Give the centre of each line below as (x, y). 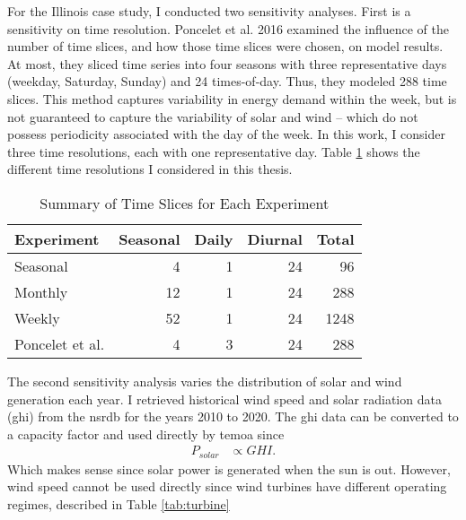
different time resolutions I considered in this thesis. (150, 169)
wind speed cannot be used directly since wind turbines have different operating (227, 486)
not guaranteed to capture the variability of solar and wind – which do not (213, 116)
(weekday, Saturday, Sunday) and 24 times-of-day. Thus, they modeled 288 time (227, 81)
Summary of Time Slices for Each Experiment (185, 203)
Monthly (41, 291)
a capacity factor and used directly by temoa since (146, 433)
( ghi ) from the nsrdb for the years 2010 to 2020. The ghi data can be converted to (233, 416)
